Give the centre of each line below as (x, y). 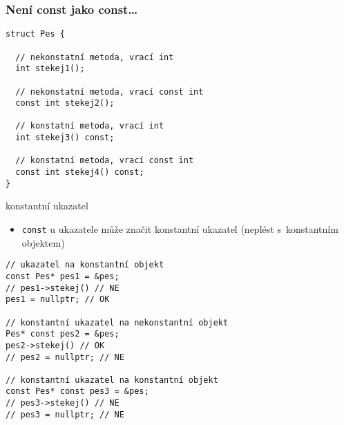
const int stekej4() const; (80, 172)
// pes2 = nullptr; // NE (65, 357)
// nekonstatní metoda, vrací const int (109, 92)
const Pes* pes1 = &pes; (63, 276)
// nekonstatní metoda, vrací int (95, 57)
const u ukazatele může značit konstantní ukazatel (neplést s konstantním (180, 229)
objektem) (43, 242)
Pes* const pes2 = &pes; (63, 334)
